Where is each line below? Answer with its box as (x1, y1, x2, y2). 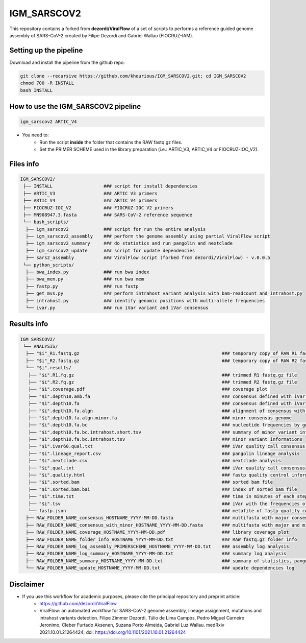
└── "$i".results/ (25, 365, 71, 371)
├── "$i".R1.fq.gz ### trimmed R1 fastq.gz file (28, 372, 297, 378)
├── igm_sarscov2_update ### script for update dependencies (25, 248, 195, 253)
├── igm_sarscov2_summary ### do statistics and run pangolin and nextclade (25, 241, 233, 246)
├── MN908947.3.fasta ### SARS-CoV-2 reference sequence (23, 212, 193, 218)
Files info (9, 159, 39, 168)
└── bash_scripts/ (23, 219, 69, 225)
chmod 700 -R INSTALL (20, 80, 74, 86)
